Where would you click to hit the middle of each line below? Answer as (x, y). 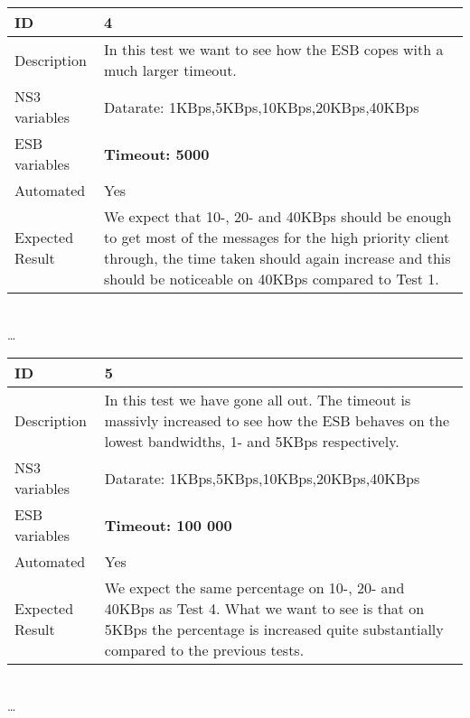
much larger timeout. (170, 70)
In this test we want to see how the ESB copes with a (274, 49)
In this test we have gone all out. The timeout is (258, 400)
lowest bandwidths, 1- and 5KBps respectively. (252, 442)
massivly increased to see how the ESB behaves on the (277, 421)
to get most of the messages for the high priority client (277, 237)
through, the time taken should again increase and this (277, 258)
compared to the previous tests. (204, 650)
